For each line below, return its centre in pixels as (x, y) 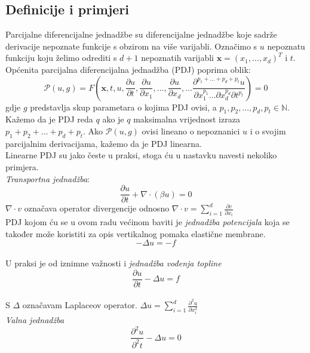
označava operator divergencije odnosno (97, 208)
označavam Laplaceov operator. (80, 305)
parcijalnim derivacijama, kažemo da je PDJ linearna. (104, 143)
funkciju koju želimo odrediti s (61, 58)
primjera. (22, 166)
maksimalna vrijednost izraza (187, 119)
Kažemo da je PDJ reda (49, 119)
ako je (113, 119)
